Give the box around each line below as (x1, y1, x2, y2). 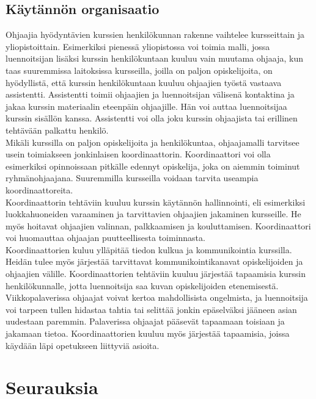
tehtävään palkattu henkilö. (6, 123, 109, 136)
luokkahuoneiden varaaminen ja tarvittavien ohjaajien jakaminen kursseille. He (6, 207, 301, 220)
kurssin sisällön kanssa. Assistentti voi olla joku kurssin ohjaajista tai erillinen (6, 112, 298, 124)
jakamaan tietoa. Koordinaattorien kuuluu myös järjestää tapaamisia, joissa (6, 327, 290, 340)
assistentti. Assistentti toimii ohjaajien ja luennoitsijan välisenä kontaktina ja (6, 88, 295, 101)
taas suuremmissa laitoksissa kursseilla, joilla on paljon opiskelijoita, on (6, 63, 273, 76)
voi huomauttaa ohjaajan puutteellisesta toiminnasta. (6, 231, 205, 244)
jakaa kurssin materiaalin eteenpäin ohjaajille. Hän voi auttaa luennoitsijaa (6, 99, 287, 112)
